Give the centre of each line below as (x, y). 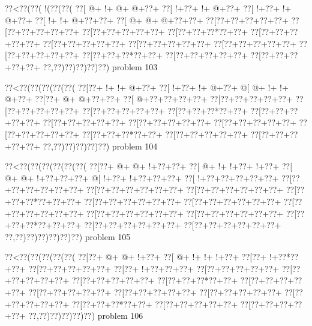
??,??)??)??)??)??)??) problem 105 (68, 236)
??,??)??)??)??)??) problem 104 (100, 146)
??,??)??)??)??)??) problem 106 (86, 315)
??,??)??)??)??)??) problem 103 (100, 66)
